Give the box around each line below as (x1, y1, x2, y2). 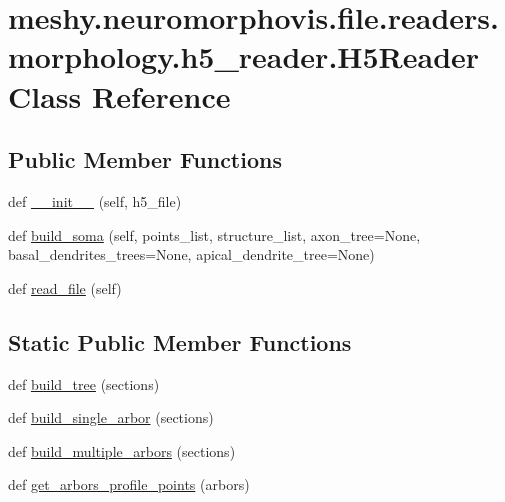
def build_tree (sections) (8, 373, 160, 394)
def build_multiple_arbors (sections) (8, 440, 236, 461)
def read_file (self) (8, 277, 122, 298)
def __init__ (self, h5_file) (8, 190, 182, 211)
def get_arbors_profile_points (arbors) (8, 474, 250, 495)
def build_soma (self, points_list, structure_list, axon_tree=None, (8, 224, 421, 245)
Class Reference (8, 75, 231, 116)
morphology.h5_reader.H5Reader (8, 36, 480, 77)
